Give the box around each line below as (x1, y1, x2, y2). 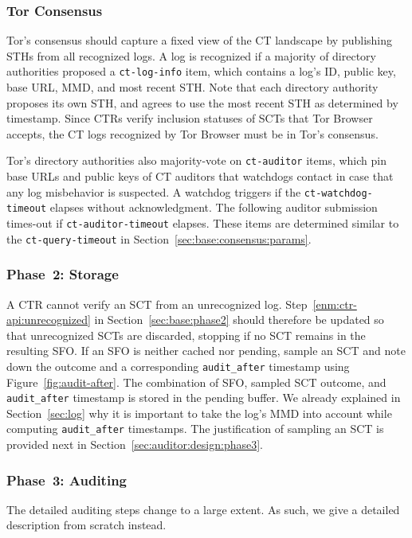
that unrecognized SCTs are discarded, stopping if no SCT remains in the (6, 326, 366, 343)
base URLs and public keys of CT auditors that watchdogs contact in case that (6, 168, 394, 185)
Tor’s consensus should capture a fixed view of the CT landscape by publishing (6, 32, 393, 49)
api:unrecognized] (6, 311, 91, 328)
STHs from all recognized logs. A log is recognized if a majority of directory (6, 47, 377, 64)
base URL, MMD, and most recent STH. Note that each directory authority (6, 79, 379, 96)
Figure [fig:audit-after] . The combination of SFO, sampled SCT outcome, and (6, 373, 386, 390)
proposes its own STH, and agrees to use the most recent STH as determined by (6, 94, 398, 111)
